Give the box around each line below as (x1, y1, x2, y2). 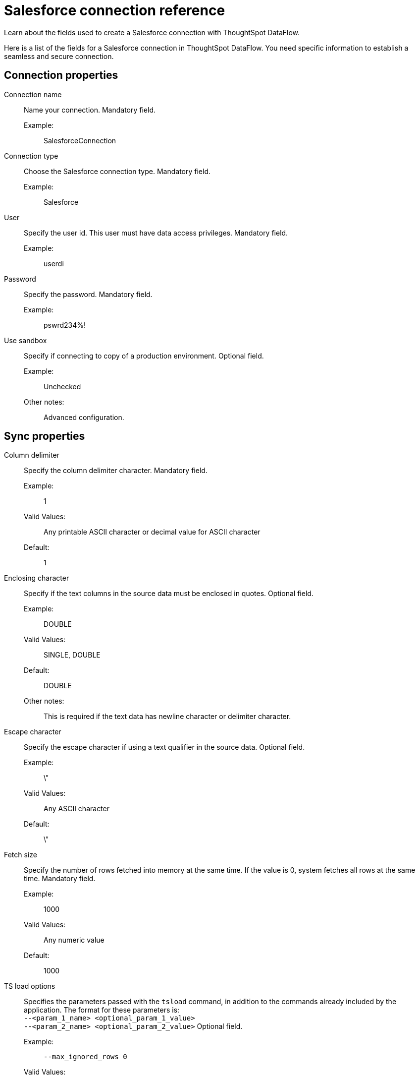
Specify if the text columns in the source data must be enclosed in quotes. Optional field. (24, 589, 314, 598)
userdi (44, 259, 64, 268)
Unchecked (44, 382, 81, 391)
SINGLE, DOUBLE (44, 651, 101, 659)
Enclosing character (4, 574, 69, 583)
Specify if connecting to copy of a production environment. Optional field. (24, 351, 264, 360)
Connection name (4, 90, 62, 99)
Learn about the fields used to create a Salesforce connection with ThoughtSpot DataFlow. (4, 28, 300, 37)
